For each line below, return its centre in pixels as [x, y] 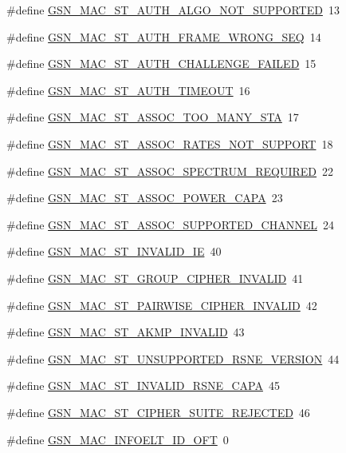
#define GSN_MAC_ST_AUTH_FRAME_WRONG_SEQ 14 [164, 36]
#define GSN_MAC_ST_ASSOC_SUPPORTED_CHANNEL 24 [171, 224]
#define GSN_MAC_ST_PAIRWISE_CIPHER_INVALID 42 [162, 305]
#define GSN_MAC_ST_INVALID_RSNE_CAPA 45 [143, 385]
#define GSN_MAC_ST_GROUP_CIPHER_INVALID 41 [155, 278]
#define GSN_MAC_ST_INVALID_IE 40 [114, 251]
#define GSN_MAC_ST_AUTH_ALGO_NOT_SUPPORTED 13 [173, 10]
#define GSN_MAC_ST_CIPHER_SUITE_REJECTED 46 [158, 412]
